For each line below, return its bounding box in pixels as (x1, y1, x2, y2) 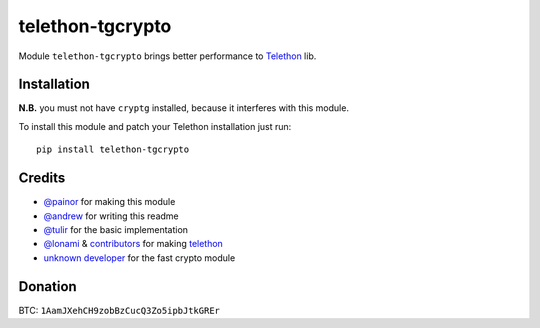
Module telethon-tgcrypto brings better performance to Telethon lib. (18, 50, 317, 62)
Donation (18, 278, 77, 295)
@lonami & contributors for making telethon (43, 238, 224, 250)
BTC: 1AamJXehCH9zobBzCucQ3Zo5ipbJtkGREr (18, 304, 220, 316)
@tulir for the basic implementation (43, 223, 189, 235)
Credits (18, 170, 66, 187)
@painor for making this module (43, 196, 176, 208)
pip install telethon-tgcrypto (36, 144, 190, 155)
